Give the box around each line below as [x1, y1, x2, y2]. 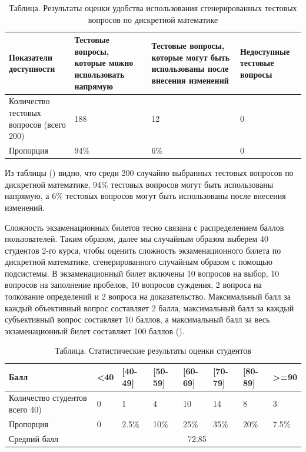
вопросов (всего [9, 118, 66, 130]
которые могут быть [151, 51, 230, 63]
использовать [74, 68, 125, 80]
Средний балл [9, 432, 59, 444]
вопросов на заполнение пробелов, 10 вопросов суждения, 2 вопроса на [5, 278, 262, 291]
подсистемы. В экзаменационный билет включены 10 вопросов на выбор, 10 [5, 267, 280, 279]
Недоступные [240, 45, 290, 57]
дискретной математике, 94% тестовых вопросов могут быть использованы [5, 178, 274, 190]
